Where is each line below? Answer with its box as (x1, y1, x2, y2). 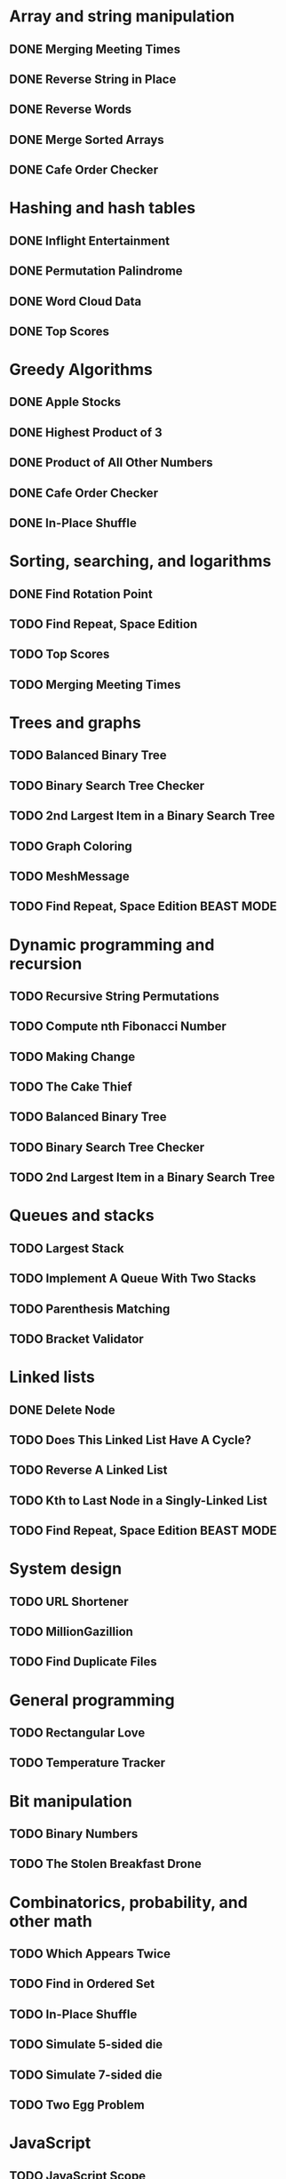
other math (9, 1911, 93, 1931)
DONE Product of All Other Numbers (9, 455, 213, 470)
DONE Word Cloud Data (9, 293, 142, 308)
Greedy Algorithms (9, 360, 153, 379)
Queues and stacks (9, 1206, 155, 1225)
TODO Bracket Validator (9, 1331, 144, 1346)
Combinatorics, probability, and (9, 1892, 249, 1912)
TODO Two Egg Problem (9, 2097, 145, 2112)
